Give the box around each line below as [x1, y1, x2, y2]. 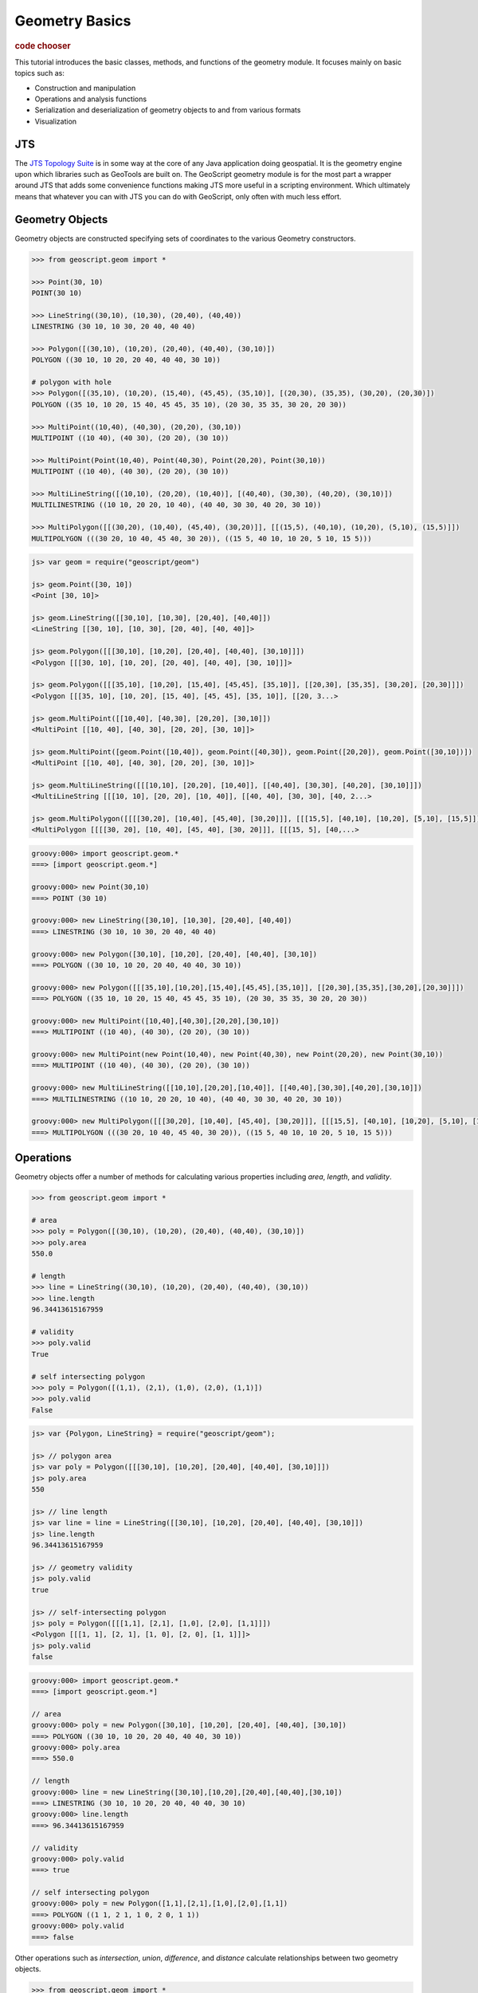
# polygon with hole [31, 378, 112, 387]
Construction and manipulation [34, 83, 136, 92]
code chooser [14, 40, 71, 51]
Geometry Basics [14, 12, 131, 29]
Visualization [34, 116, 77, 126]
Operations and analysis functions [34, 94, 147, 104]
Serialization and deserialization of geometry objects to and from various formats [34, 105, 301, 115]
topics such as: [14, 69, 65, 78]
